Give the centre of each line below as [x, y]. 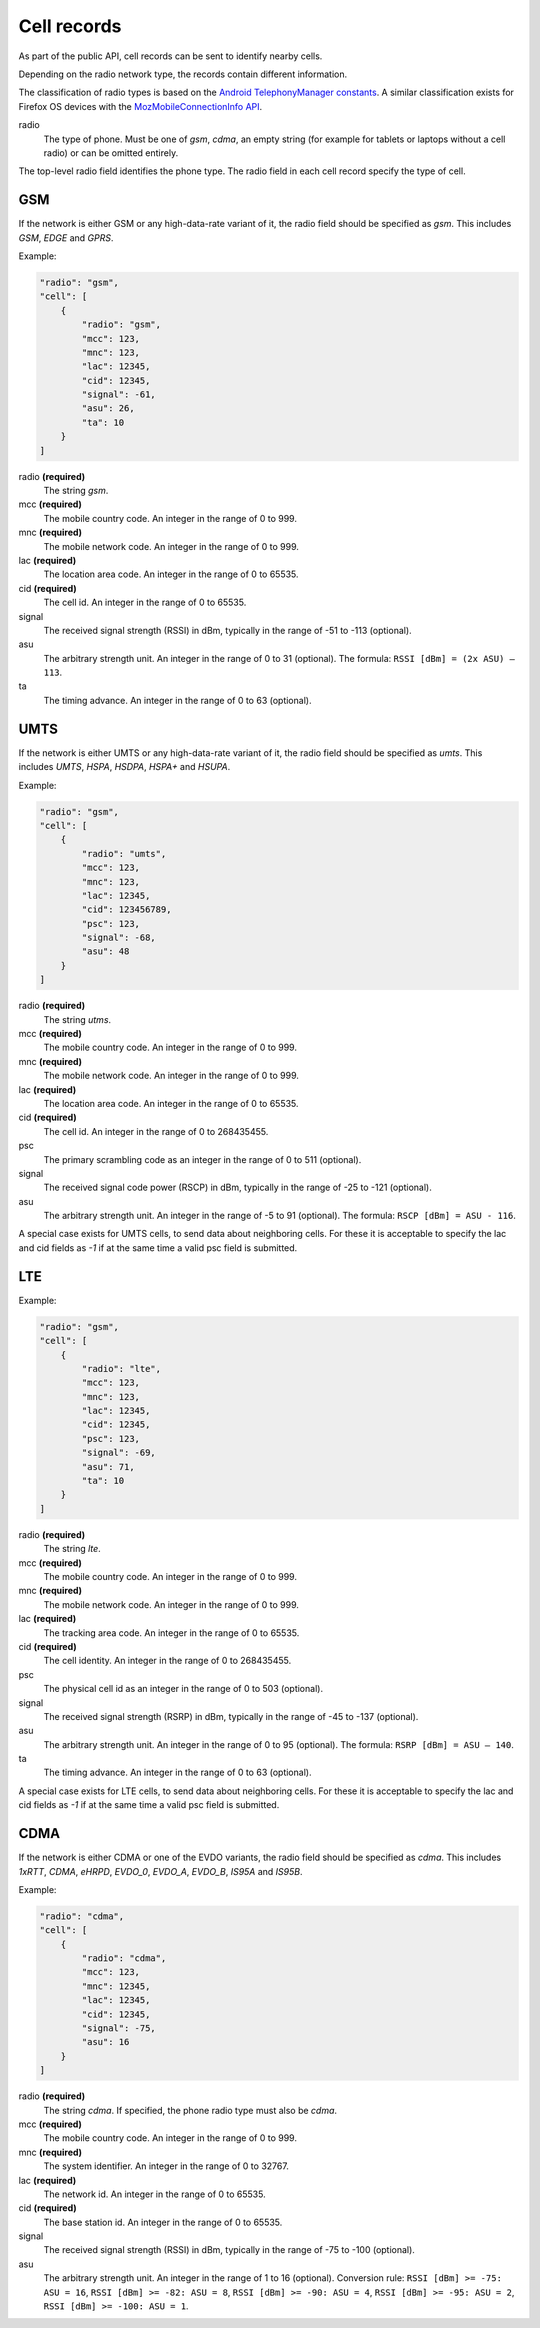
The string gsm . [76, 491]
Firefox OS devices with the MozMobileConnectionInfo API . [140, 106]
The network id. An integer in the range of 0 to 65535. [154, 2194]
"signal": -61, [119, 394]
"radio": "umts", [124, 853]
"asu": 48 [105, 951]
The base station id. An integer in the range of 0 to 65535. [163, 2222]
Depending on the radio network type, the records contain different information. [183, 74]
